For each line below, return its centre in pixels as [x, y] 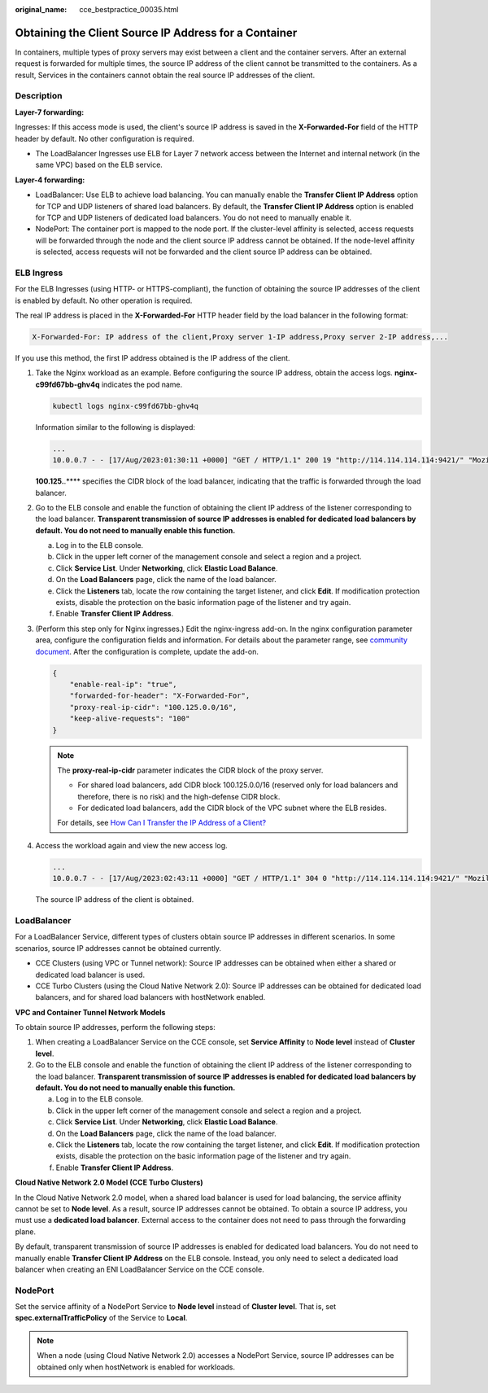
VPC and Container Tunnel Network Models [90, 1012]
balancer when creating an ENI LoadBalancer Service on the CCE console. [139, 1269]
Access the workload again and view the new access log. [131, 845]
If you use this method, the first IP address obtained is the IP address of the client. [152, 358]
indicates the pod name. [142, 384]
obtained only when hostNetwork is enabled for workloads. [136, 1367]
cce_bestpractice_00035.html [129, 9]
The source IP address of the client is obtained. [115, 900]
